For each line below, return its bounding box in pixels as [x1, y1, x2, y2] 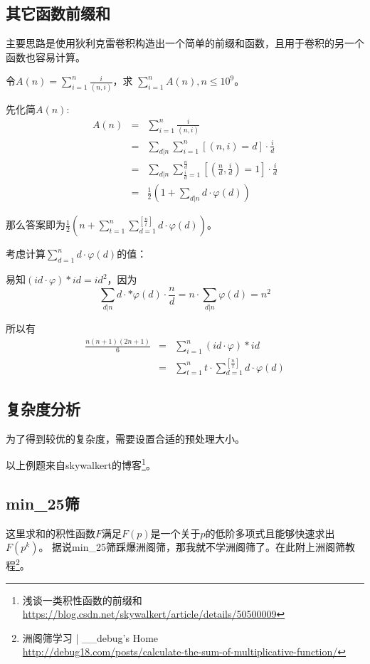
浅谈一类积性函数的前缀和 [22, 592, 142, 607]
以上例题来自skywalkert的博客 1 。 [6, 455, 156, 472]
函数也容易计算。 [6, 49, 85, 64]
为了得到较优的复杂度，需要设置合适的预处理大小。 [6, 431, 245, 446]
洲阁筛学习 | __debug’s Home [22, 630, 159, 645]
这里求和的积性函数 [6, 525, 95, 540]
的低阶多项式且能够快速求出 [205, 525, 335, 540]
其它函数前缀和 [6, 2, 110, 24]
